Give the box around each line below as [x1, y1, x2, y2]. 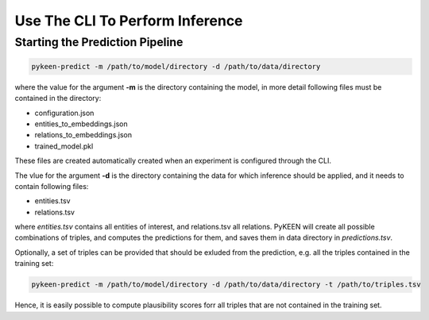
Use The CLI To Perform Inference [14, 12, 243, 29]
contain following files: [14, 181, 89, 191]
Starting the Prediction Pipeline [14, 35, 184, 49]
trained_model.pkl [34, 141, 94, 151]
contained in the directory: [14, 94, 102, 103]
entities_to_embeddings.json [34, 119, 128, 129]
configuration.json [34, 108, 95, 118]
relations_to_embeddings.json [34, 130, 133, 140]
